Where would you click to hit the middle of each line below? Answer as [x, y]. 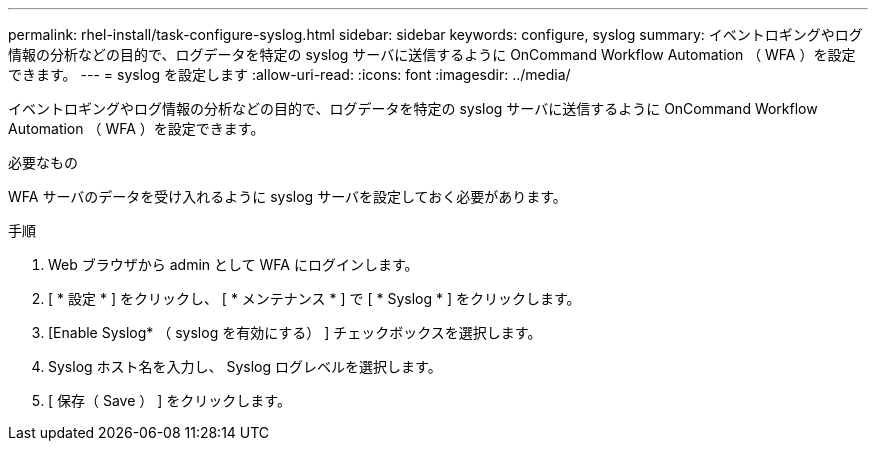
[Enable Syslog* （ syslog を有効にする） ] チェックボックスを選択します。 [295, 332]
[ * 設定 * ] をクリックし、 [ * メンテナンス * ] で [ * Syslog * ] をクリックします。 [314, 298]
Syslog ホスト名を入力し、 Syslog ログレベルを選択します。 [245, 366]
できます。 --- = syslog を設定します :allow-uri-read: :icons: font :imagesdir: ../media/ [289, 74]
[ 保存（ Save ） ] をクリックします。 [169, 400]
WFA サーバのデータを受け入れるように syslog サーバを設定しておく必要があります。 [287, 196]
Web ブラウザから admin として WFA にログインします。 [233, 264]
